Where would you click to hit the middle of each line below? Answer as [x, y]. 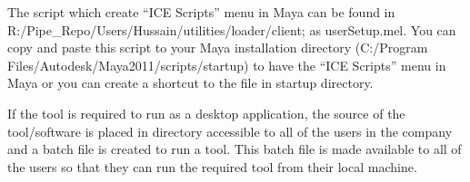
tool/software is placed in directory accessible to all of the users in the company [230, 131]
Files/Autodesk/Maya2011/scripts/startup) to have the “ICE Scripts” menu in [227, 65]
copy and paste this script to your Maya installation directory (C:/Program [218, 48]
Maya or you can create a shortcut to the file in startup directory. [190, 83]
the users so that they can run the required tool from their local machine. [212, 166]
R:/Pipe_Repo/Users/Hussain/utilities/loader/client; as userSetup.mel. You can [232, 29]
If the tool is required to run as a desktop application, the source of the [206, 113]
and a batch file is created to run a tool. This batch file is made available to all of [235, 149]
